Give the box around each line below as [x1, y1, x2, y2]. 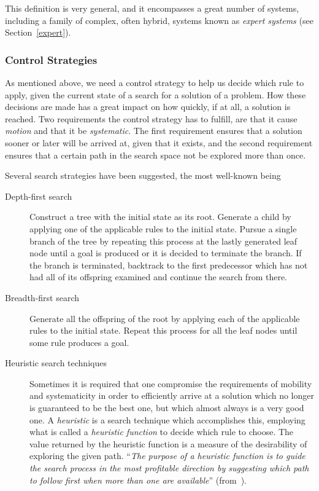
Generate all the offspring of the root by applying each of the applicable [29, 312, 300, 324]
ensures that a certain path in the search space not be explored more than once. [5, 148, 306, 161]
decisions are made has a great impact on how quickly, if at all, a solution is [5, 100, 291, 113]
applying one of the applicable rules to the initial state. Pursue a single [29, 222, 297, 235]
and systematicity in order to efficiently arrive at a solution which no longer [29, 389, 314, 402]
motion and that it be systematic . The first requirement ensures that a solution [5, 124, 302, 137]
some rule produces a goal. [29, 336, 129, 348]
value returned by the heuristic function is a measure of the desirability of [29, 437, 307, 450]
